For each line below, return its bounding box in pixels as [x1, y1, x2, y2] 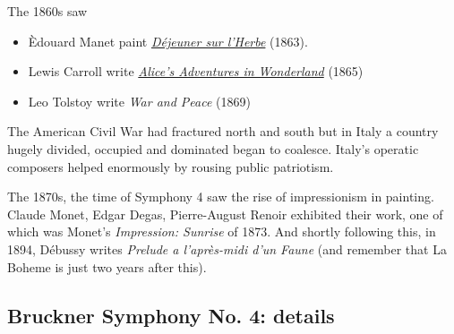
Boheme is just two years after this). [7, 257, 207, 276]
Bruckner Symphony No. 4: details [7, 301, 335, 329]
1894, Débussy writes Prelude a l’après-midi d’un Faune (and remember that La [7, 239, 447, 258]
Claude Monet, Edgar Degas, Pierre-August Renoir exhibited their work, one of [7, 204, 443, 223]
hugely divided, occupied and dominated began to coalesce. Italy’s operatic [7, 139, 419, 158]
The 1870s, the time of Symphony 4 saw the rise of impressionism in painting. [7, 187, 434, 206]
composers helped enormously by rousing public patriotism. [7, 157, 334, 176]
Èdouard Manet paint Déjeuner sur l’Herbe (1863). [28, 31, 308, 50]
